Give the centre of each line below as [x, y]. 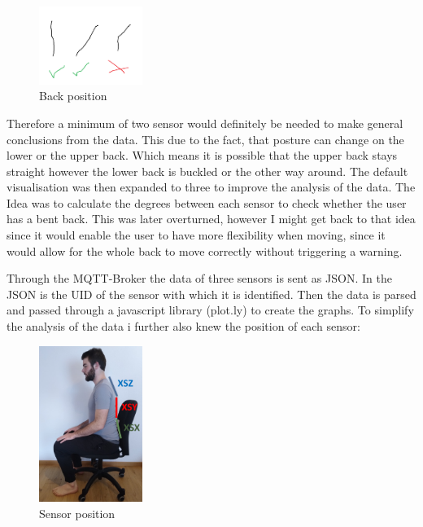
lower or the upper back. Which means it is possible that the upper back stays [202, 155]
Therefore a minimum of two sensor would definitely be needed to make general [205, 123]
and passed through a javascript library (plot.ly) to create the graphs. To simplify [210, 310]
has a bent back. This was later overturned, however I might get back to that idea [211, 219]
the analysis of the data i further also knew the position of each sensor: [183, 326]
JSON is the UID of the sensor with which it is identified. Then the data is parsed [211, 294]
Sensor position [77, 514]
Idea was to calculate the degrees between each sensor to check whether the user [207, 202]
